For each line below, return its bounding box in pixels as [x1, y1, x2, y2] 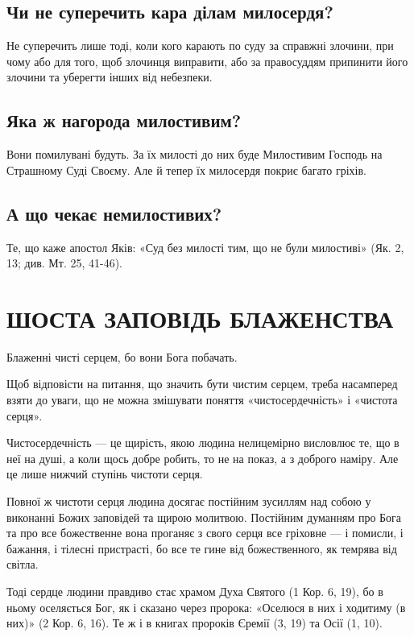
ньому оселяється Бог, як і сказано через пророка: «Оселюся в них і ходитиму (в [6, 598, 406, 615]
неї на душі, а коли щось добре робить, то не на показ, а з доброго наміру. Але [6, 449, 399, 466]
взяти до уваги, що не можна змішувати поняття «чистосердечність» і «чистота [6, 391, 398, 408]
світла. [6, 556, 39, 573]
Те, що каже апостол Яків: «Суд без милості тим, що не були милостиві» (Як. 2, [6, 238, 404, 255]
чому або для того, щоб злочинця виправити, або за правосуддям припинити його [6, 52, 408, 69]
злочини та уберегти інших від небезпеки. [6, 68, 213, 85]
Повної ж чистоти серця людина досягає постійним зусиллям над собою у [6, 493, 371, 510]
